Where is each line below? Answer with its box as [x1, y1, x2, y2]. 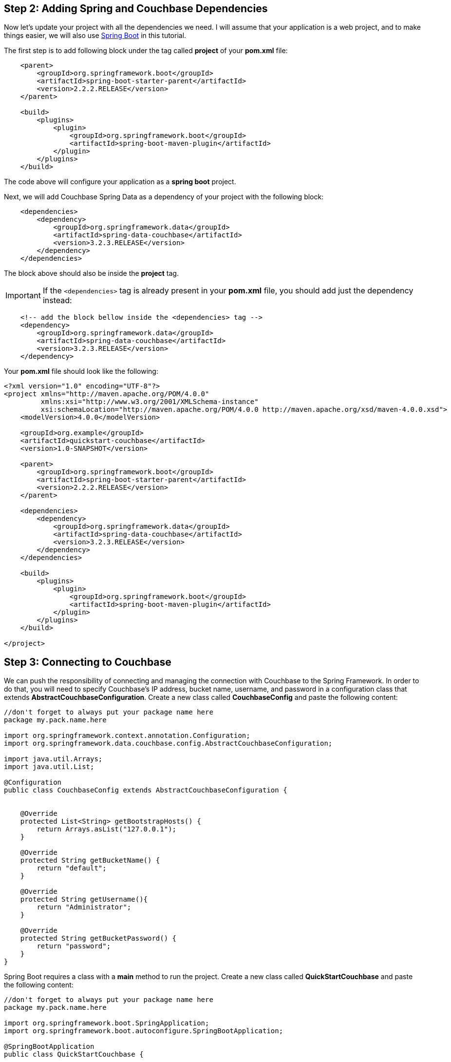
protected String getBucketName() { [20, 856, 160, 865]
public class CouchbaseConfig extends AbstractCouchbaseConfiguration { [4, 786, 287, 794]
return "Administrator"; [37, 903, 132, 911]
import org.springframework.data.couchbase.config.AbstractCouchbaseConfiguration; [4, 739, 333, 748]
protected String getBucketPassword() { [20, 934, 177, 943]
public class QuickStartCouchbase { [4, 1050, 144, 1059]
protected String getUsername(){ [20, 895, 148, 904]
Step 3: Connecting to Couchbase [4, 656, 171, 668]
